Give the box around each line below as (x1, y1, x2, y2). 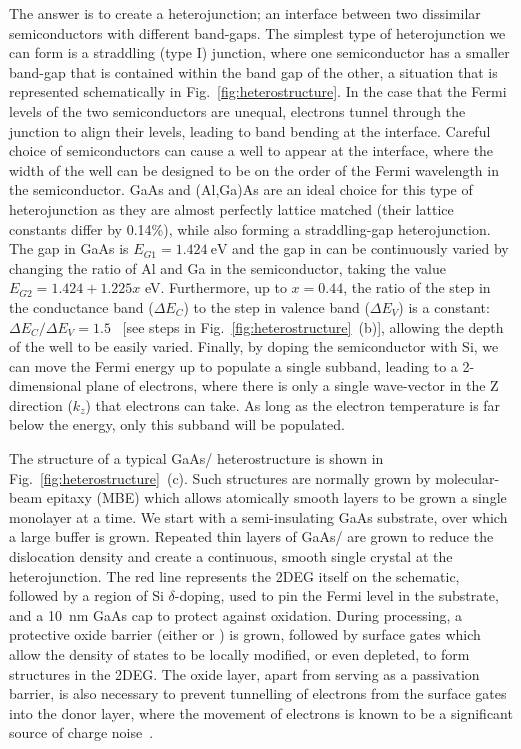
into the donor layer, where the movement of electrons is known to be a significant (9, 702, 513, 723)
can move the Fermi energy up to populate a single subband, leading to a (9, 355, 458, 376)
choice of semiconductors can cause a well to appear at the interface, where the (9, 140, 494, 161)
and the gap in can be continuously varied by (232, 238, 509, 259)
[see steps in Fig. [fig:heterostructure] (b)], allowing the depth (122, 316, 504, 337)
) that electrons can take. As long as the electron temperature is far (85, 394, 501, 415)
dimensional (9, 375, 82, 396)
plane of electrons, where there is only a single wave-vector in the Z (86, 375, 499, 396)
